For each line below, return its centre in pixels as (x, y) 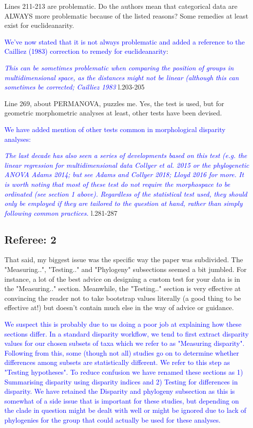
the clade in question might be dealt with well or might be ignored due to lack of (125, 410)
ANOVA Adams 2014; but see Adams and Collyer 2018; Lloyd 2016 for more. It (124, 174)
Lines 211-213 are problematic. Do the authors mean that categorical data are (121, 6)
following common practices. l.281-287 (61, 213)
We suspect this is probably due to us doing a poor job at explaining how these (123, 324)
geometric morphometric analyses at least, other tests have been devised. (113, 113)
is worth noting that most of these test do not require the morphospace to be (117, 184)
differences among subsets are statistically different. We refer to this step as (117, 362)
